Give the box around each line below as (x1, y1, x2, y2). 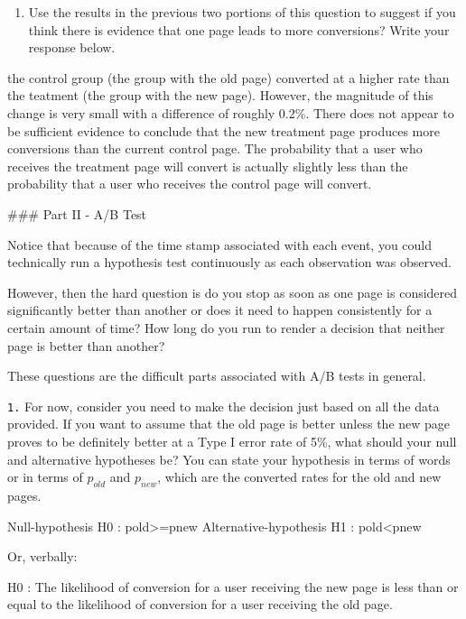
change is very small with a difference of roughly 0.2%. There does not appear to (7, 103, 454, 122)
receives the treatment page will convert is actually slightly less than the (7, 156, 408, 175)
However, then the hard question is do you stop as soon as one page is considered (7, 282, 458, 301)
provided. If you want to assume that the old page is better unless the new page (7, 414, 451, 433)
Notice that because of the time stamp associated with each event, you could (7, 235, 433, 254)
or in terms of (7, 467, 83, 486)
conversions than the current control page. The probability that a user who (7, 139, 423, 158)
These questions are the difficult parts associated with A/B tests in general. (7, 366, 426, 385)
